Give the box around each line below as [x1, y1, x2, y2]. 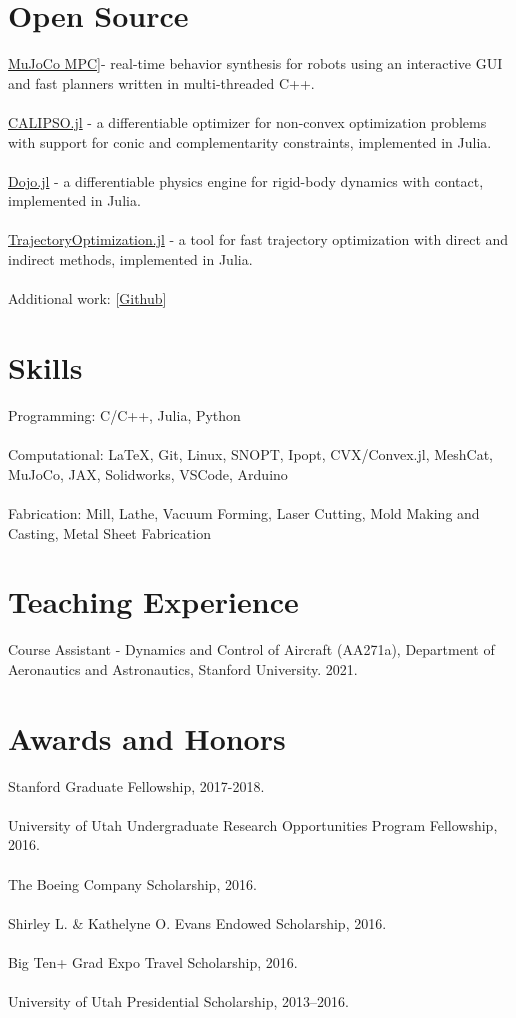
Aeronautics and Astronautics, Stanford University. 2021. [8, 658, 358, 679]
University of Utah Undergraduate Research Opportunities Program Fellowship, [8, 814, 498, 835]
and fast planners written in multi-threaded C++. [8, 72, 315, 93]
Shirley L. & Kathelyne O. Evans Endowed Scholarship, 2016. [8, 912, 387, 933]
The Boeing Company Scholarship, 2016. [8, 873, 257, 894]
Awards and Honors [8, 717, 286, 758]
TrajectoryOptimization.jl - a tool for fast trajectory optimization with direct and [8, 229, 509, 250]
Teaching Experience [8, 581, 299, 622]
